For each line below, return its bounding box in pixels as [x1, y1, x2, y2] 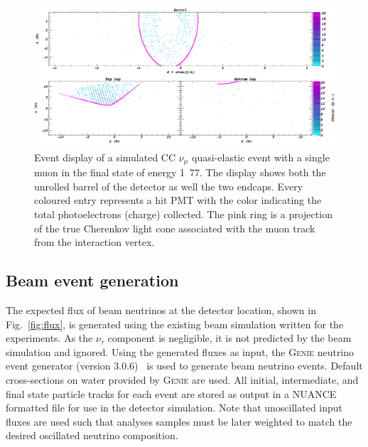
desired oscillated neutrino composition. [6, 428, 178, 443]
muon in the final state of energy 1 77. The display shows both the [34, 165, 326, 180]
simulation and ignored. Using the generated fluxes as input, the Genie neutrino [6, 344, 355, 359]
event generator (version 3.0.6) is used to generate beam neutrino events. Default [6, 358, 363, 373]
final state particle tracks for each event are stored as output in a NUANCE [6, 386, 337, 401]
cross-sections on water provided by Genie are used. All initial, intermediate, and [6, 372, 359, 387]
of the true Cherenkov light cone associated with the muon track [34, 220, 315, 235]
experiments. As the [6, 330, 93, 345]
